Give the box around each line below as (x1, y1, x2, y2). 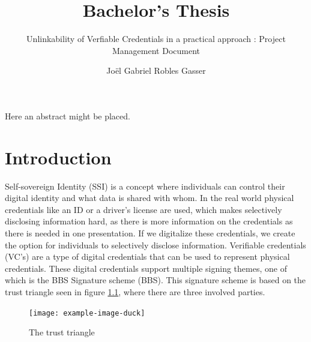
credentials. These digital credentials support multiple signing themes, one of (5, 262, 287, 274)
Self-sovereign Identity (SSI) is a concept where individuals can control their (5, 179, 285, 192)
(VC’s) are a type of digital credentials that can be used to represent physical (5, 250, 290, 263)
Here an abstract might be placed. (5, 109, 130, 122)
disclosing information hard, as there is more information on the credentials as (5, 215, 293, 227)
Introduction (5, 145, 112, 169)
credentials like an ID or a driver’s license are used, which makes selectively (5, 203, 282, 215)
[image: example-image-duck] (29, 308, 145, 317)
